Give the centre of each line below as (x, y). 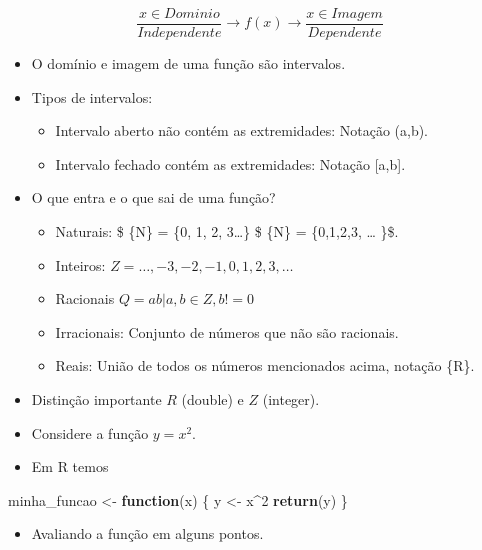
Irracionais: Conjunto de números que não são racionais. (227, 331)
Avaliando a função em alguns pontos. (147, 533)
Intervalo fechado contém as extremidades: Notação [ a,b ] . (230, 163)
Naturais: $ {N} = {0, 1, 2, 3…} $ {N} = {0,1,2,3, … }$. (227, 231)
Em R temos (70, 466)
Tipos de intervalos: (92, 96)
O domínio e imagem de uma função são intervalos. (188, 63)
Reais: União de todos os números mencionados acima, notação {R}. (265, 365)
